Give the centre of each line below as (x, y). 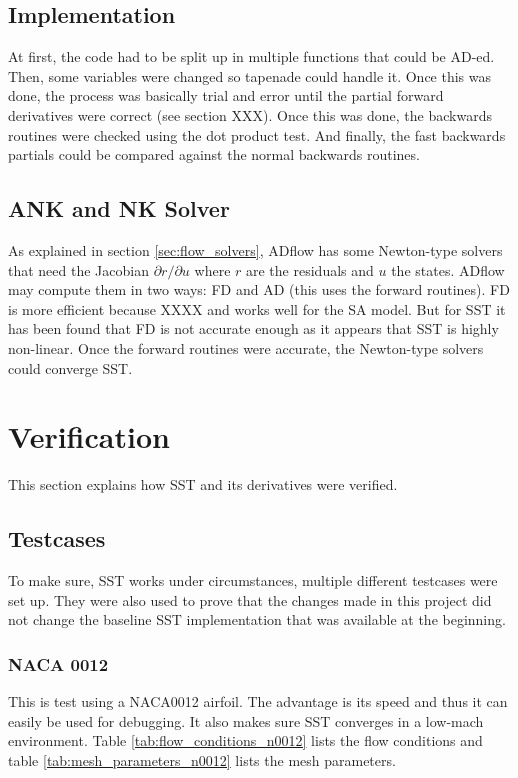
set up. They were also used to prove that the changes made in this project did (250, 599)
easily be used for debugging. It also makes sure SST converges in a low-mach (246, 720)
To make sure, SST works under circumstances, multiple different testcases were (253, 580)
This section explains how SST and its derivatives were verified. (203, 484)
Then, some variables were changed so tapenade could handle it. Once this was (250, 75)
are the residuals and (310, 269)
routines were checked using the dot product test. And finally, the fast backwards (257, 134)
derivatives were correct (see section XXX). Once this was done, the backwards (250, 114)
